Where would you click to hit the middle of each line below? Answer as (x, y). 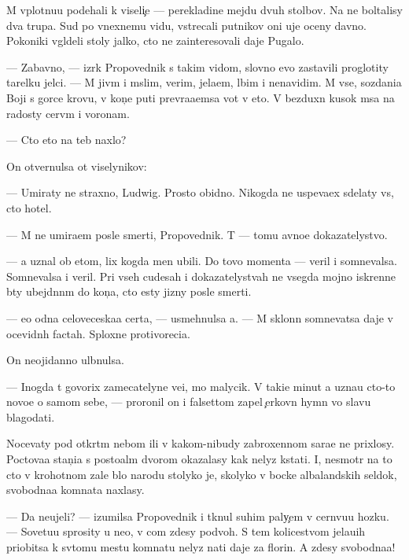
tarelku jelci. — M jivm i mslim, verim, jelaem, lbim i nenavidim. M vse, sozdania (204, 82)
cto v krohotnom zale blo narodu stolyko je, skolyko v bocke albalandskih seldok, (202, 474)
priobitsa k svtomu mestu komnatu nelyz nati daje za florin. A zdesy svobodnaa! (201, 547)
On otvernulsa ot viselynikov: (77, 166)
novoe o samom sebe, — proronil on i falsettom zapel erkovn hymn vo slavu (189, 402)
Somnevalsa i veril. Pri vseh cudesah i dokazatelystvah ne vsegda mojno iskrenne (201, 276)
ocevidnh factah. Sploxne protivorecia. (98, 333)
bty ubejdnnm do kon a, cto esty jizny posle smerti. (129, 291)
